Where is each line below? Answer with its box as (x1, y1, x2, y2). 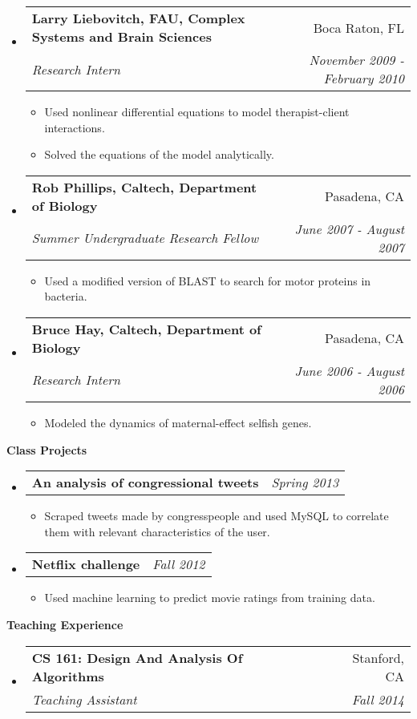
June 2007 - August (294, 219, 404, 238)
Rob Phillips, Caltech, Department (31, 177, 257, 196)
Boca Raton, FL (313, 18, 404, 37)
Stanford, (352, 648, 404, 667)
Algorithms (31, 666, 104, 685)
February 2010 (323, 69, 404, 87)
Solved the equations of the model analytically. (44, 146, 274, 163)
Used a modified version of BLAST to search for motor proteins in (44, 272, 371, 289)
